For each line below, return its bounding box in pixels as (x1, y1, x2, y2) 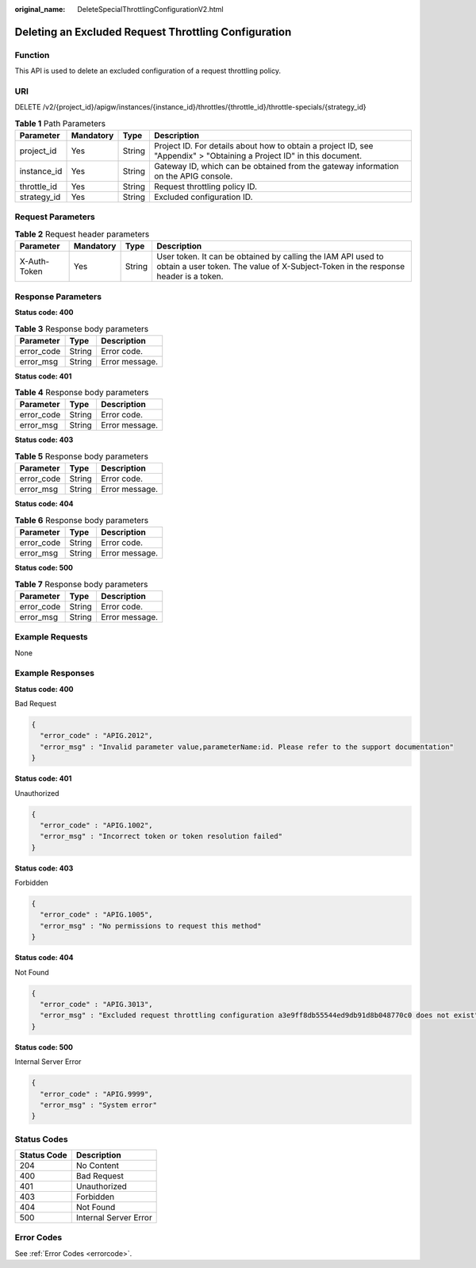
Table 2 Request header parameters (14, 229, 150, 240)
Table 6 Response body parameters (14, 514, 149, 525)
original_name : (14, 5, 66, 13)
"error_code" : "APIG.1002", (40, 820, 154, 829)
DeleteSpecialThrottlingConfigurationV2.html (77, 5, 224, 13)
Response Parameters (14, 290, 102, 302)
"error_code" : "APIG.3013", (40, 1000, 154, 1009)
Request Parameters (14, 211, 95, 222)
